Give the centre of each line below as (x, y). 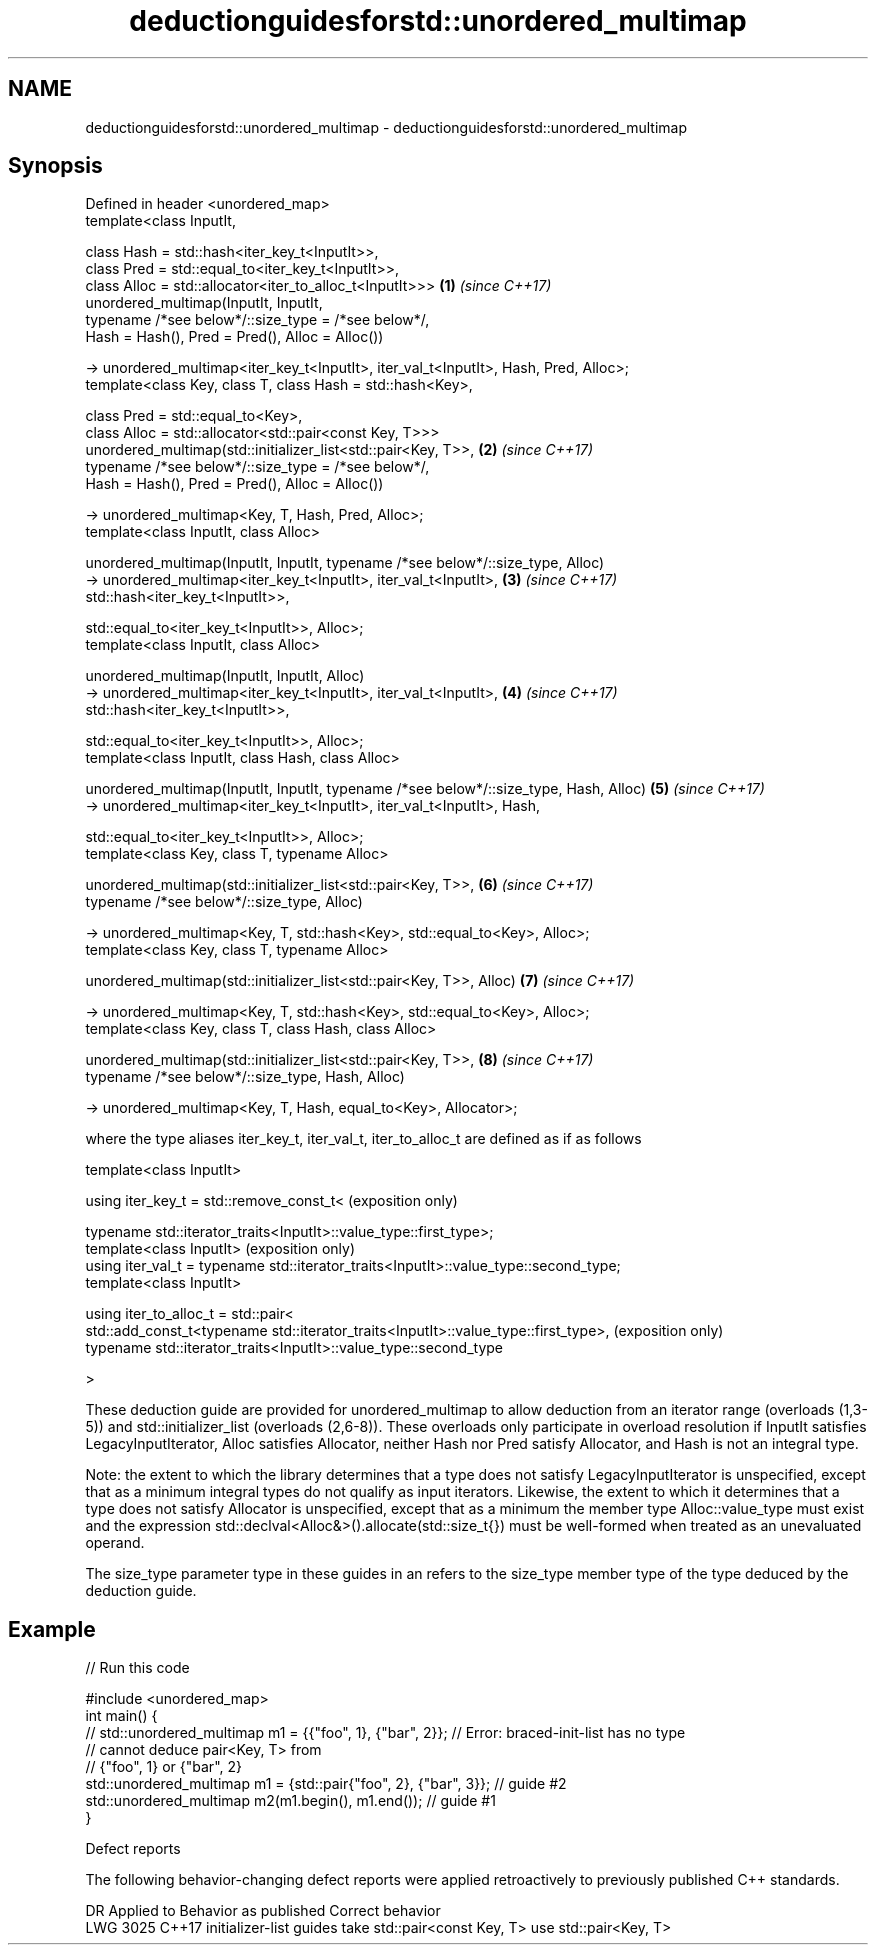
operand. (115, 1543)
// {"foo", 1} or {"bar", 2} (163, 1767)
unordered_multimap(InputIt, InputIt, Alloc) (225, 676)
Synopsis (55, 166)
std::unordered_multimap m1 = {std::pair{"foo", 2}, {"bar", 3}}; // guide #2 (326, 1784)
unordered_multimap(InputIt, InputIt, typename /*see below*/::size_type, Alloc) (345, 563)
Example (52, 1629)
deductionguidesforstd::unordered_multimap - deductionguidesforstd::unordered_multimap (386, 127)
